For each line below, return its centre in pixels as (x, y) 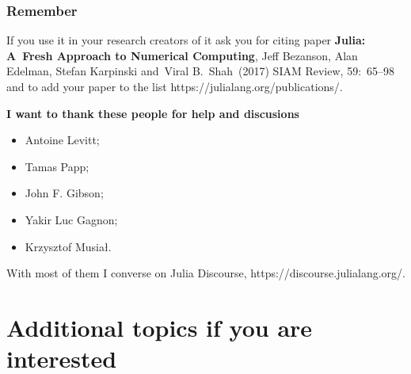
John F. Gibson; (64, 193)
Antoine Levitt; (62, 140)
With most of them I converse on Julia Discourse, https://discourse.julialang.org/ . (206, 273)
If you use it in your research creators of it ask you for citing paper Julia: (186, 40)
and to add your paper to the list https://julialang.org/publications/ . (175, 86)
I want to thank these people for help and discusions (153, 113)
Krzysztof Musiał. (68, 246)
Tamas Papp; (57, 166)
